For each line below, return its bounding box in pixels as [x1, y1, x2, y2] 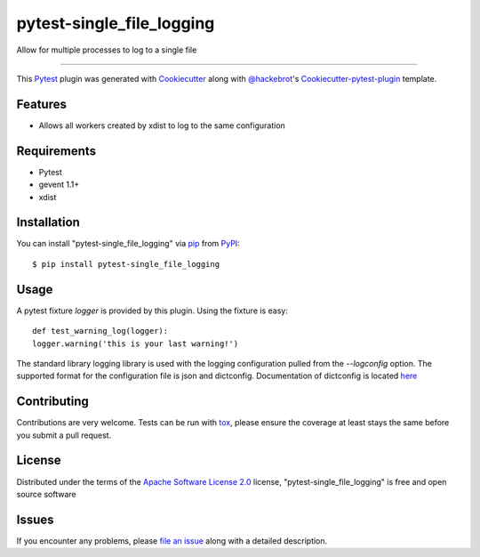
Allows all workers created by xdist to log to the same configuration [38, 120, 286, 131]
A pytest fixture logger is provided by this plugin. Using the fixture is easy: [16, 305, 288, 316]
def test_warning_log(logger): [32, 326, 169, 336]
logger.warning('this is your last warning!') [32, 338, 239, 349]
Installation [16, 214, 80, 230]
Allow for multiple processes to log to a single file [16, 44, 197, 55]
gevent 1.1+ [38, 179, 80, 190]
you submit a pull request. [16, 430, 112, 440]
